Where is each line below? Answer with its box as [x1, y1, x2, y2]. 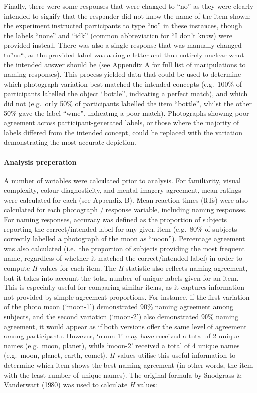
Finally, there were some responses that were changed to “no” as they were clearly [4, 1, 254, 11]
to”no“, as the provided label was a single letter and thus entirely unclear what [4, 49, 244, 59]
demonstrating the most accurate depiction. [4, 137, 137, 147]
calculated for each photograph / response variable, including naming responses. [4, 204, 247, 215]
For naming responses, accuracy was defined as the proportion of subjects [4, 214, 227, 225]
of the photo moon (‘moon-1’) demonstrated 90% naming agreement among [4, 301, 233, 312]
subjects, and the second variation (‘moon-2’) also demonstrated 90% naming [4, 311, 239, 322]
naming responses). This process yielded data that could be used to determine [4, 69, 241, 79]
